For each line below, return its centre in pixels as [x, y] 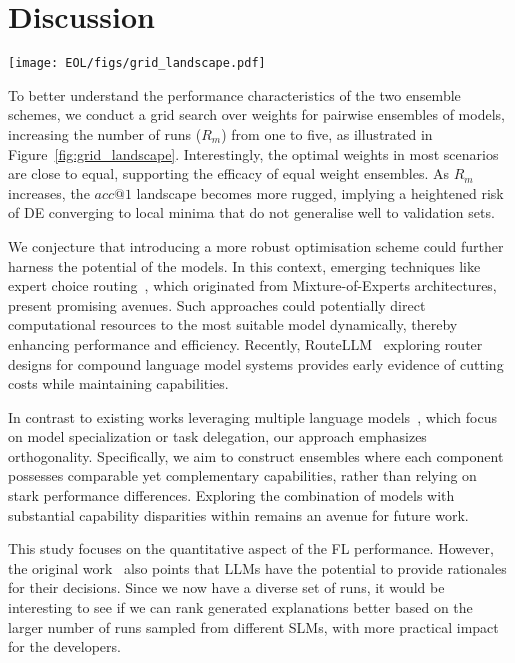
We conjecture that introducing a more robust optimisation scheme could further [256, 245]
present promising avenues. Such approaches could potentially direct [217, 304]
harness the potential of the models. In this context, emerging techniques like [244, 265]
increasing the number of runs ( [105, 133]
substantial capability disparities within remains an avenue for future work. [238, 514]
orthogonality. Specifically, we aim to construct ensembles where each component [256, 455]
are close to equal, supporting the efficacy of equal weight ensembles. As [229, 173]
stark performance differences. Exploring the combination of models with [231, 495]
